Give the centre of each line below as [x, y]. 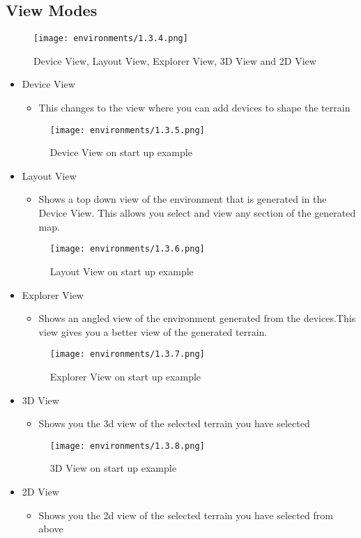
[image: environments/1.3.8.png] [127, 446]
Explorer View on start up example [125, 376]
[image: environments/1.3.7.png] [127, 354]
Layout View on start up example [122, 271]
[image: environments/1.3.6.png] [127, 249]
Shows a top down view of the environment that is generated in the [183, 199]
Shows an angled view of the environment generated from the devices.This [197, 318]
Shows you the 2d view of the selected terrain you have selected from [186, 515]
